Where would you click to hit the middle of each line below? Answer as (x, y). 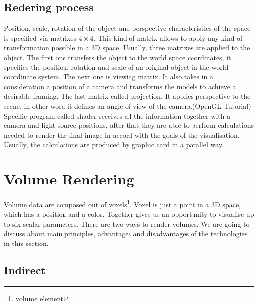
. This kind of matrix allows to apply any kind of (168, 37)
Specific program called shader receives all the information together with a (117, 115)
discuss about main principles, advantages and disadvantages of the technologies (126, 233)
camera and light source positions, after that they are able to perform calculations (129, 125)
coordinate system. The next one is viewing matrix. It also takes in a (109, 77)
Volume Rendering (69, 179)
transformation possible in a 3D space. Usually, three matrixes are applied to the (127, 47)
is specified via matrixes (40, 37)
